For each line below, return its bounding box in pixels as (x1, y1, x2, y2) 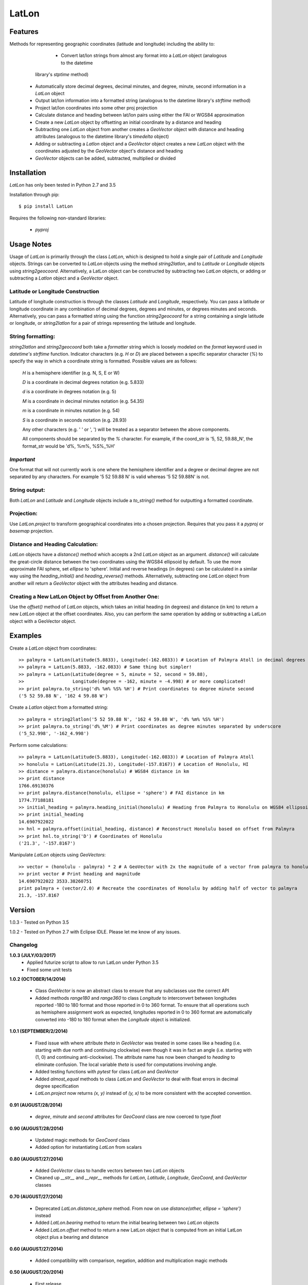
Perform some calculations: (9, 742, 68, 748)
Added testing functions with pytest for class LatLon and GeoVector (35, 1069, 179, 1075)
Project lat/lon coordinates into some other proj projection (35, 104, 158, 111)
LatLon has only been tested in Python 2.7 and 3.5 (9, 182, 116, 188)
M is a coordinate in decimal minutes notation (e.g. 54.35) (22, 398, 144, 404)
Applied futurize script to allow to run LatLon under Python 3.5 (27, 959, 159, 966)
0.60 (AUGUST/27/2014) (9, 1245, 64, 1252)
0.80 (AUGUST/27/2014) (9, 1155, 64, 1162)
